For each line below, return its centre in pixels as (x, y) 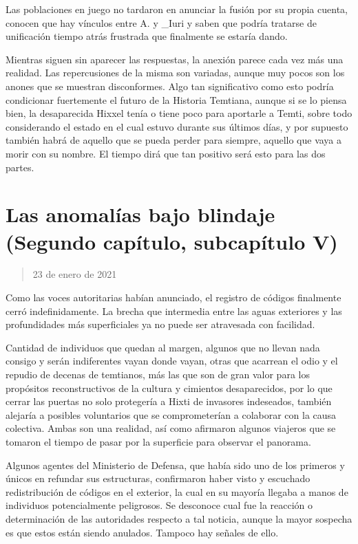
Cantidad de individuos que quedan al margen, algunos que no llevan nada (163, 347)
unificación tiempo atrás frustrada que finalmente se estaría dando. (147, 36)
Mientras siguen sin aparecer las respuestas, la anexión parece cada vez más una (175, 59)
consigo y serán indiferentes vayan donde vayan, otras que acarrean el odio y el (172, 361)
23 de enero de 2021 (75, 274)
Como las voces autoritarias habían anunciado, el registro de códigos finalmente (173, 297)
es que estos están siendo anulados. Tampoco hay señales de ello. (142, 532)
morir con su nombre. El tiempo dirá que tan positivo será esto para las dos (166, 153)
